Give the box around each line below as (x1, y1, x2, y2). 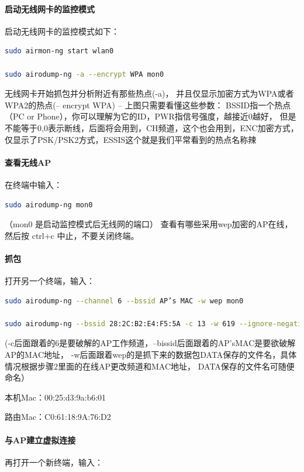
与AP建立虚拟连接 (5, 433, 76, 446)
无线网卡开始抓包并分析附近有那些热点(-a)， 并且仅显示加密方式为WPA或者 (5, 87, 294, 100)
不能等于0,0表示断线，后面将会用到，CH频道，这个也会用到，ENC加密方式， (5, 121, 299, 134)
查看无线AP (5, 156, 51, 168)
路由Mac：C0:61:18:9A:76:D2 (5, 411, 111, 423)
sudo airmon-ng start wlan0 (5, 47, 114, 56)
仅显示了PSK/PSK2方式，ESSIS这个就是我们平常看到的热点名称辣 (5, 133, 257, 145)
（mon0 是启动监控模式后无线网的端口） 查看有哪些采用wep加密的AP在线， (5, 218, 293, 230)
